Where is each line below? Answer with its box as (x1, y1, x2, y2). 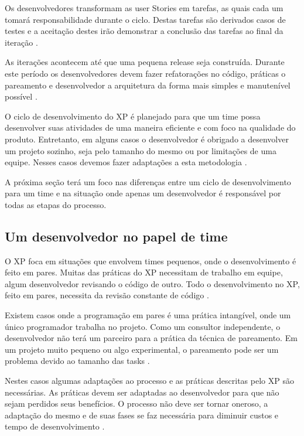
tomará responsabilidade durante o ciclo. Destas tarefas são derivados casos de (5, 13, 286, 25)
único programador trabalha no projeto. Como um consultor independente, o (5, 320, 281, 332)
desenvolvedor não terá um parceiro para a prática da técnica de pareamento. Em (5, 332, 298, 344)
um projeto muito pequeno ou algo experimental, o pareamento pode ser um (5, 343, 279, 355)
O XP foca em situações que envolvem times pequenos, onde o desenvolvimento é (5, 254, 296, 267)
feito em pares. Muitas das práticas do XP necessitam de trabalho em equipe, (5, 266, 283, 278)
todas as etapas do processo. (5, 198, 107, 210)
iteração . (5, 36, 38, 48)
